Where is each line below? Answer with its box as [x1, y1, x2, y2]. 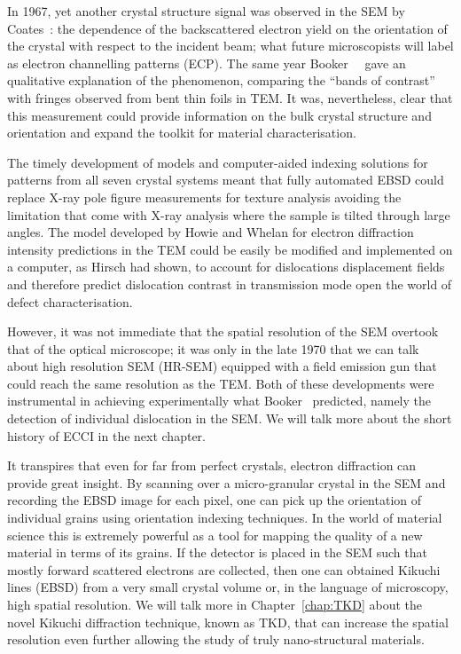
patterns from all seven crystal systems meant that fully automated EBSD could [7, 170, 444, 189]
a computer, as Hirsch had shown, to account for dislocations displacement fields [7, 257, 445, 276]
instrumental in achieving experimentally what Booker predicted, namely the [7, 391, 432, 410]
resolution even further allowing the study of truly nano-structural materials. [7, 630, 425, 649]
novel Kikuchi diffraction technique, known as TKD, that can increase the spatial [7, 612, 449, 631]
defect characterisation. [7, 292, 133, 311]
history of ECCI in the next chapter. [7, 426, 206, 445]
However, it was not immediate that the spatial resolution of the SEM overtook [7, 322, 439, 341]
